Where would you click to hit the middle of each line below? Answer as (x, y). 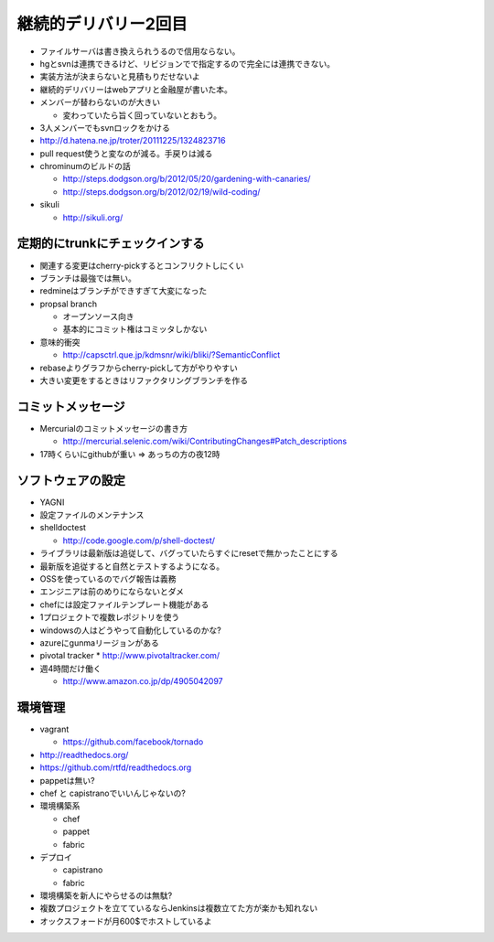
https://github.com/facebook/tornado (133, 742)
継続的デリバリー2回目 (102, 24)
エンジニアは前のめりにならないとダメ (112, 592)
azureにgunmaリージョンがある (100, 642)
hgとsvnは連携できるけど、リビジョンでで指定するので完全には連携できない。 (188, 63)
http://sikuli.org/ (93, 217)
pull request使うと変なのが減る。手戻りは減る (126, 153)
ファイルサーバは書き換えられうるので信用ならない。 (140, 51)
